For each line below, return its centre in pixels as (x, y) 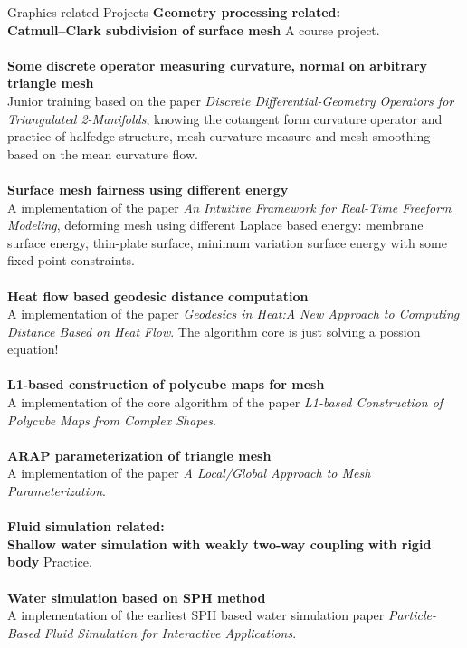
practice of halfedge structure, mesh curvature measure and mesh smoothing (219, 136)
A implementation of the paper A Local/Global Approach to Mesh (189, 473)
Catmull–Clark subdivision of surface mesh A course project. (194, 29)
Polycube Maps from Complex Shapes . (112, 419)
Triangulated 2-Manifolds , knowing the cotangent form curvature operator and (225, 118)
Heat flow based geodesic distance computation (158, 295)
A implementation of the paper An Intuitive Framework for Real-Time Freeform (229, 207)
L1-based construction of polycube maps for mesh (166, 384)
